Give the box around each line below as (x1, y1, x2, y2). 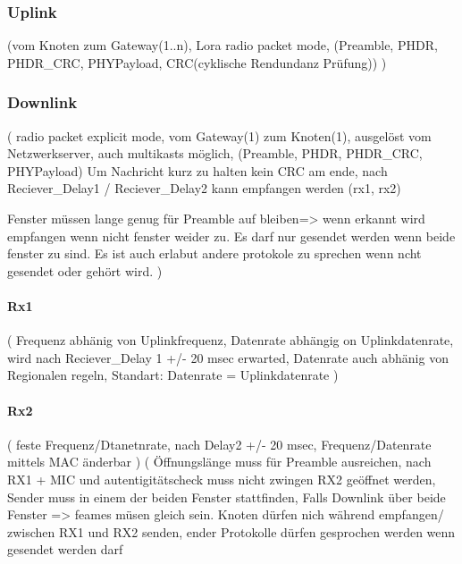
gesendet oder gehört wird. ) (7, 261, 163, 280)
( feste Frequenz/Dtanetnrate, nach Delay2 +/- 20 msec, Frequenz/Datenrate (7, 434, 432, 453)
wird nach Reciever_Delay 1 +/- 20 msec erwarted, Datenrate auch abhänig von (7, 348, 449, 366)
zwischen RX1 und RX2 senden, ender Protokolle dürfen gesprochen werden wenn (7, 522, 456, 541)
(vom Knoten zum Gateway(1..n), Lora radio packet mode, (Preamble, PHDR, (7, 36, 438, 55)
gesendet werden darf (7, 540, 123, 559)
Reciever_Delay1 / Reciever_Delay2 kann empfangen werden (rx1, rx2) (7, 179, 401, 198)
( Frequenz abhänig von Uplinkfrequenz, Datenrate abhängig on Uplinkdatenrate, (7, 331, 454, 349)
